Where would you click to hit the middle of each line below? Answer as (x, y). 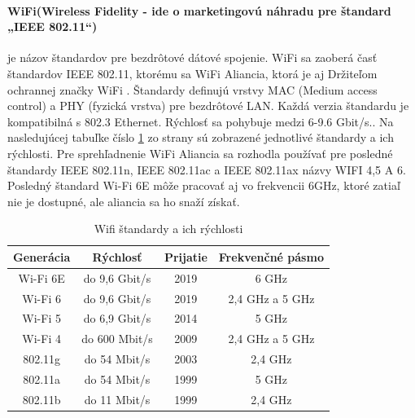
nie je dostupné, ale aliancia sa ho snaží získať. (124, 201)
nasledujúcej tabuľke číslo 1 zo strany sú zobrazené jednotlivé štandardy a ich (201, 137)
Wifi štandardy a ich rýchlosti (168, 229)
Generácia (42, 256)
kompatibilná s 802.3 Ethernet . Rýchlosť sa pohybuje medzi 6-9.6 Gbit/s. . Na (201, 121)
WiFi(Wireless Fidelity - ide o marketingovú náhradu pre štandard (199, 10)
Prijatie (186, 256)
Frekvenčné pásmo (271, 256)
